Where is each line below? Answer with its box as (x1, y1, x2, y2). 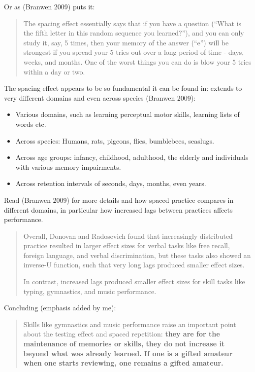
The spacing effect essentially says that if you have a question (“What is (23, 18, 242, 28)
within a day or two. (23, 66, 85, 76)
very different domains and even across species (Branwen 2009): (4, 92, 196, 103)
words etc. (15, 118, 46, 129)
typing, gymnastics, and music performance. (23, 286, 157, 296)
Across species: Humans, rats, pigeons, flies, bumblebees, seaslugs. (15, 135, 214, 146)
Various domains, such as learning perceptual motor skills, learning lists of (15, 109, 240, 119)
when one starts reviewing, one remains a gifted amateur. (23, 358, 223, 368)
